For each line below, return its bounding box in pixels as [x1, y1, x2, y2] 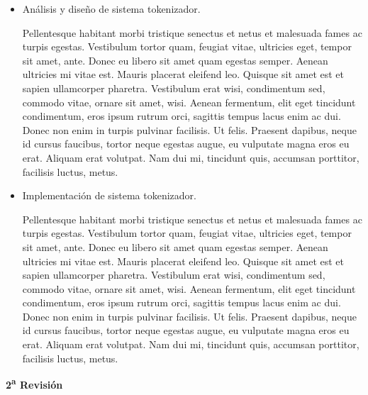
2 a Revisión [6, 375, 63, 391]
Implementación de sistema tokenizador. [22, 188, 196, 203]
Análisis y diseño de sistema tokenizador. [22, 1, 201, 16]
